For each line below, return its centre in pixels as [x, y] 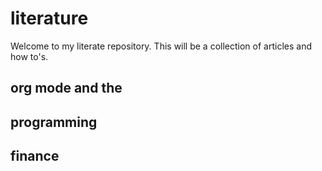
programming [54, 122]
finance [35, 156]
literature [49, 18]
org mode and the [66, 88]
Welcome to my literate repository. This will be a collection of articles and [161, 46]
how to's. [29, 56]
